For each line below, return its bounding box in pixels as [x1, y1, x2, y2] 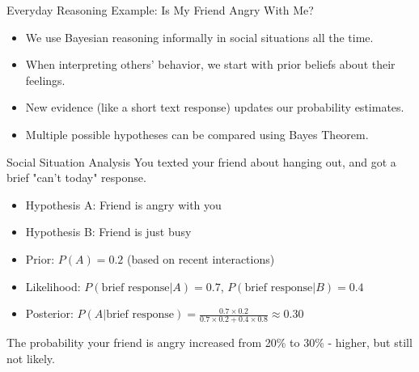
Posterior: [25, 305, 74, 322]
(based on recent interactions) [126, 250, 275, 267]
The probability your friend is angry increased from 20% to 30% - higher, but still [6, 333, 413, 350]
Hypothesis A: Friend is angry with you [25, 196, 222, 213]
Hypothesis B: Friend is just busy [25, 223, 192, 240]
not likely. [6, 349, 55, 366]
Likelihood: [25, 277, 81, 294]
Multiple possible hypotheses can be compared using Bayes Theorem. [25, 125, 369, 142]
